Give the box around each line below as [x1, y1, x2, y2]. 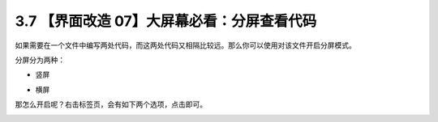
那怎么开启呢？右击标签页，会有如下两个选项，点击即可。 [15, 99, 207, 109]
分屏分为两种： [15, 55, 65, 65]
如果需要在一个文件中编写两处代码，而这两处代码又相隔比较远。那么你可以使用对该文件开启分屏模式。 [15, 40, 356, 50]
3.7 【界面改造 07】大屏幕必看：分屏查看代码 [15, 12, 317, 30]
